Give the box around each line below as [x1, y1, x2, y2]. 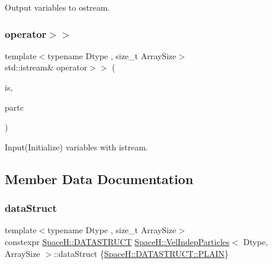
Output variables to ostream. [5, 1, 110, 13]
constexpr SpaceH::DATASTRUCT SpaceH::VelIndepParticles [5, 235, 230, 247]
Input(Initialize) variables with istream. [5, 140, 148, 153]
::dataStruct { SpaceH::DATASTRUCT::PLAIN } [53, 247, 229, 259]
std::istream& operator [5, 61, 88, 73]
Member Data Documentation [5, 169, 194, 188]
